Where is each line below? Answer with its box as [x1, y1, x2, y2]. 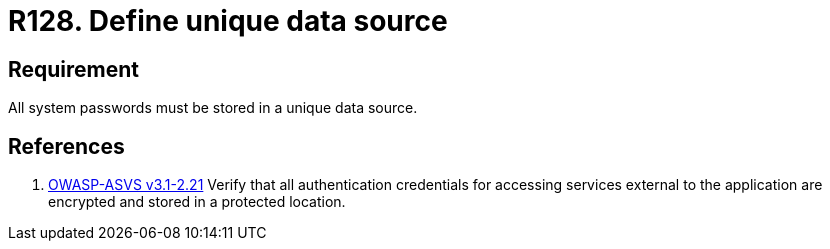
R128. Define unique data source [8, 4, 448, 38]
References [8, 133, 125, 159]
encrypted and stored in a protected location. [48, 193, 346, 211]
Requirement [8, 56, 140, 82]
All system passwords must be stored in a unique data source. [8, 99, 418, 117]
